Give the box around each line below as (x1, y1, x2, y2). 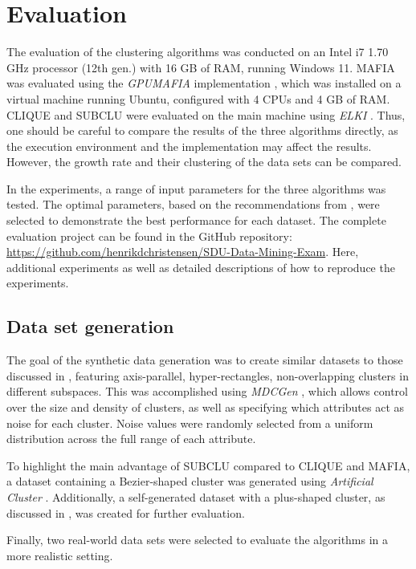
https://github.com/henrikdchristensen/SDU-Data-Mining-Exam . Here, (6, 243, 359, 260)
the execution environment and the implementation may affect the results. (6, 137, 372, 154)
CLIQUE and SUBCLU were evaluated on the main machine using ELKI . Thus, (6, 106, 406, 123)
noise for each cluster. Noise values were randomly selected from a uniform (6, 414, 373, 431)
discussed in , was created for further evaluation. (6, 504, 245, 521)
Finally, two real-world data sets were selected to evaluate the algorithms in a (6, 531, 389, 548)
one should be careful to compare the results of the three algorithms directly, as (6, 122, 398, 139)
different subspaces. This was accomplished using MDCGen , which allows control (6, 383, 408, 400)
